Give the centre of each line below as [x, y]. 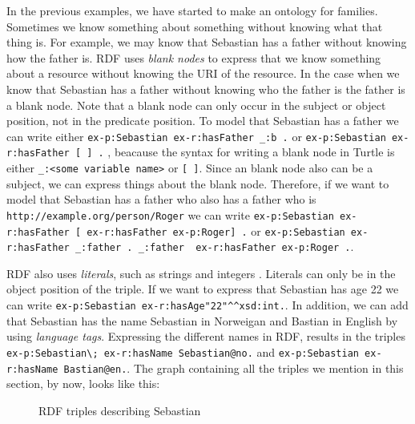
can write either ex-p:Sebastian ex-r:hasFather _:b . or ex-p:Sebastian [196, 136]
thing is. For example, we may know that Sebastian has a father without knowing [207, 42]
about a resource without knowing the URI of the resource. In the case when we [203, 73]
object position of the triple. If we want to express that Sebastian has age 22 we [203, 289]
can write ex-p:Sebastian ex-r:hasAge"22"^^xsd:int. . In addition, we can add [207, 305]
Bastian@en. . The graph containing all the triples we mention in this [234, 367]
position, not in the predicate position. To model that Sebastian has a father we [203, 121]
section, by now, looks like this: [83, 384]
